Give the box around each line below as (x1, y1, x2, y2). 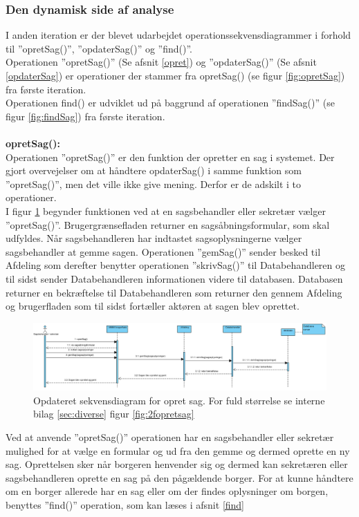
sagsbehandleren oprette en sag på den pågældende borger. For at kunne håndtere (6, 470, 353, 485)
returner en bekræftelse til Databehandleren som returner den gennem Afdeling (6, 285, 342, 299)
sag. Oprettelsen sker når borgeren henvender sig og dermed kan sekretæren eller (6, 457, 348, 471)
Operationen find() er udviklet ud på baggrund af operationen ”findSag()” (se (6, 95, 335, 110)
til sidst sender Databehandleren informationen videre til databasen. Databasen (6, 271, 343, 285)
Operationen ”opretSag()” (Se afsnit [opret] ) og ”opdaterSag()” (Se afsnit (6, 55, 317, 69)
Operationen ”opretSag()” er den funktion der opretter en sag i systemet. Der (6, 149, 335, 164)
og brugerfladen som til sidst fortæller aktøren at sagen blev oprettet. (6, 299, 300, 313)
